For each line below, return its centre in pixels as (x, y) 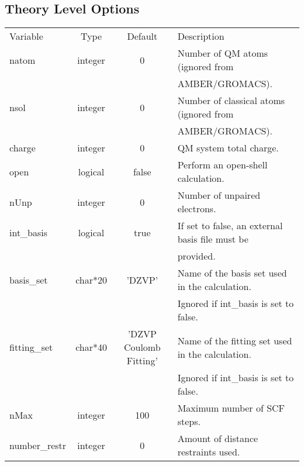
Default (142, 36)
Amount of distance (218, 439)
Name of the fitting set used (235, 340)
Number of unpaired (219, 195)
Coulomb (142, 347)
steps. (189, 422)
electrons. (197, 209)
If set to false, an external (230, 226)
